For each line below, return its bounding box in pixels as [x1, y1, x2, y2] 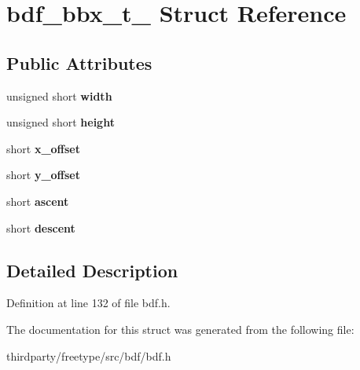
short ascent [6, 192, 69, 209]
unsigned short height [6, 114, 115, 130]
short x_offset [6, 140, 81, 156]
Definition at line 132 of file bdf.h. [6, 295, 171, 311]
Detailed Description [6, 258, 178, 282]
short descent [6, 219, 75, 236]
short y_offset [6, 167, 81, 183]
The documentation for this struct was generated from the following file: [6, 321, 354, 337]
